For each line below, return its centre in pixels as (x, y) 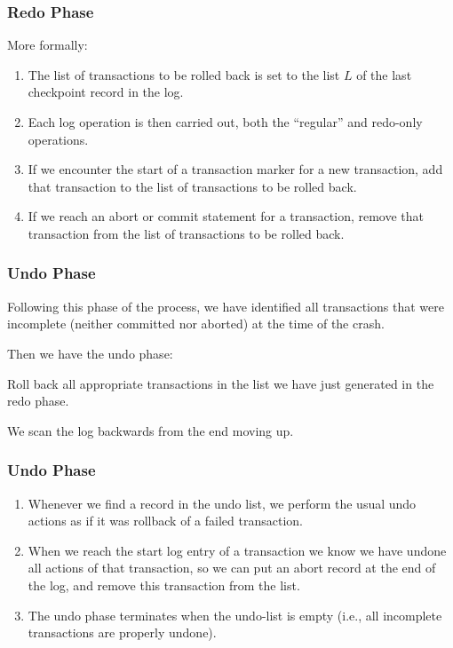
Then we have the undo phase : (90, 353)
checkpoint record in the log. (106, 92)
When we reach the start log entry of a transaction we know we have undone (237, 550)
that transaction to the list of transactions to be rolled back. (192, 186)
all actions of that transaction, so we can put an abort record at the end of (232, 568)
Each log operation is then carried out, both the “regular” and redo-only (225, 122)
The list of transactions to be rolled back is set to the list (184, 74)
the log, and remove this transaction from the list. (164, 585)
